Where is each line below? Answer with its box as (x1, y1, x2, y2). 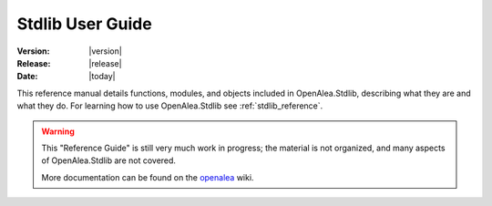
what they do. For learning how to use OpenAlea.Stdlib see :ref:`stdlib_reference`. (16, 100, 323, 111)
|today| (88, 71, 116, 82)
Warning (41, 126, 75, 137)
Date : (16, 71, 38, 82)
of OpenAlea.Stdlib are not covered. (41, 155, 177, 166)
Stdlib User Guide (16, 14, 152, 34)
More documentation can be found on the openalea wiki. (41, 171, 254, 182)
